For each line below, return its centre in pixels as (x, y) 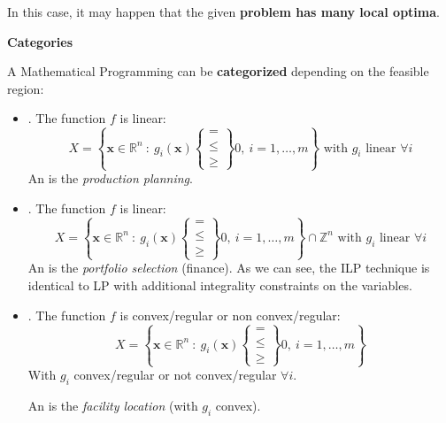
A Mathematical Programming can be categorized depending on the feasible (218, 71)
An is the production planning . (110, 178)
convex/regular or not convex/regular (175, 375)
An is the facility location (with (113, 406)
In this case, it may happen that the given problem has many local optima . (223, 12)
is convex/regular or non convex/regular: (230, 315)
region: (26, 88)
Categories (40, 41)
